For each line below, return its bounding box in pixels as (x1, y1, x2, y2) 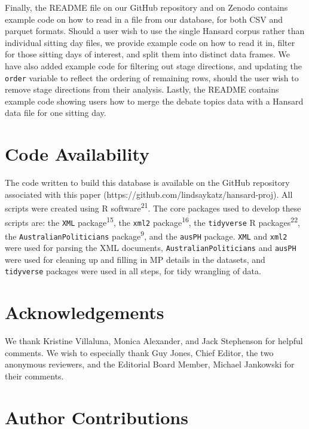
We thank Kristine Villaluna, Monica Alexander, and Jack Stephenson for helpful (5, 335, 303, 347)
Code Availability (5, 142, 150, 166)
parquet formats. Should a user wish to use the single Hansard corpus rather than (5, 24, 305, 37)
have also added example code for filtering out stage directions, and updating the (5, 59, 302, 72)
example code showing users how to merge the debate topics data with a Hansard (5, 94, 304, 107)
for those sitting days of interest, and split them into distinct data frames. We (5, 48, 290, 60)
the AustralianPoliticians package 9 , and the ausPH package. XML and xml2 (5, 228, 287, 242)
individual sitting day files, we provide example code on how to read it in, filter (5, 36, 295, 48)
